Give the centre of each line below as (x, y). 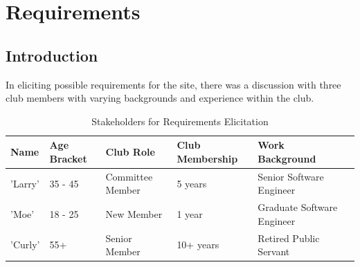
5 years (192, 183)
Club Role (130, 152)
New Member (134, 214)
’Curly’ (25, 245)
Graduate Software (298, 207)
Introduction (52, 55)
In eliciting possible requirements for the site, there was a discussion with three (173, 84)
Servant (274, 251)
